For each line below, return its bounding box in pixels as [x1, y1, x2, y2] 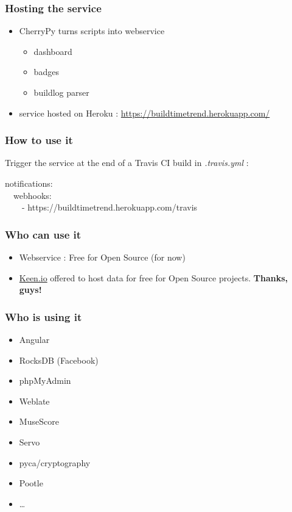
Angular [19, 333, 50, 345]
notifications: [5, 177, 53, 189]
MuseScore [19, 415, 59, 428]
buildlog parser [33, 86, 89, 98]
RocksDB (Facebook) [19, 353, 99, 366]
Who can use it [5, 226, 82, 242]
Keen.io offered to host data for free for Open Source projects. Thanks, [19, 271, 288, 284]
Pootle [19, 477, 43, 489]
